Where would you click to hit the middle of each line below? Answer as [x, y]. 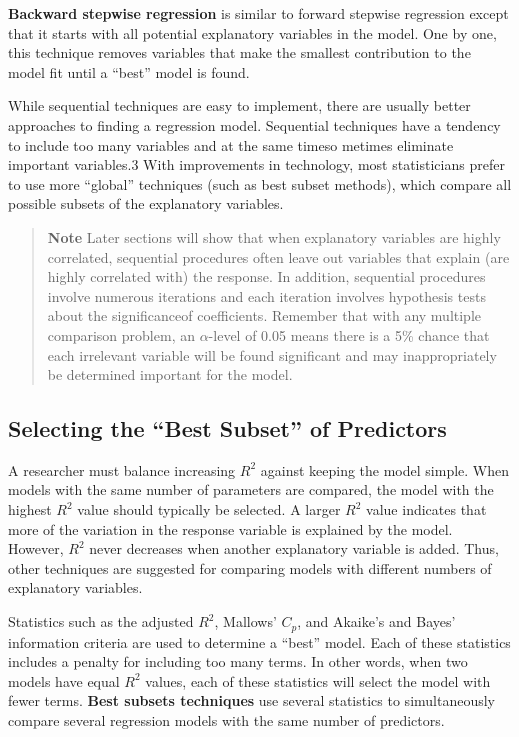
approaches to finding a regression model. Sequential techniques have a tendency [254, 124]
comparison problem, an [121, 334]
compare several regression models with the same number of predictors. [226, 719]
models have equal [64, 680]
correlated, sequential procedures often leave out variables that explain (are [278, 256]
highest [30, 509]
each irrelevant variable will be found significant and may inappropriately [272, 354]
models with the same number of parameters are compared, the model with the [251, 489]
